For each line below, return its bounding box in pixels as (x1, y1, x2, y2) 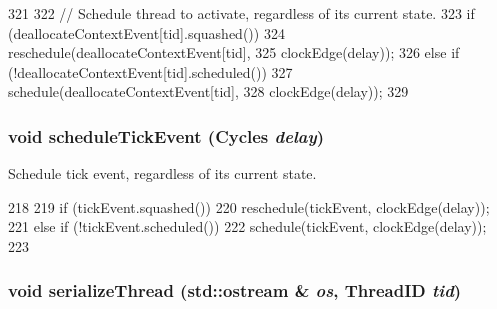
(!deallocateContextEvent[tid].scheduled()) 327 (8, 61, 293, 82)
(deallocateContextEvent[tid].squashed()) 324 (8, 22, 285, 43)
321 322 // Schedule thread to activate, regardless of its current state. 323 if (8, 3, 475, 23)
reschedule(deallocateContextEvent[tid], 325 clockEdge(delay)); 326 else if (8, 42, 460, 63)
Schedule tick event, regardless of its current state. (8, 163, 317, 184)
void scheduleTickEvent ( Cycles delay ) (8, 123, 324, 148)
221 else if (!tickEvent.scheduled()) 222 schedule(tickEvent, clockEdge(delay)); (8, 216, 487, 237)
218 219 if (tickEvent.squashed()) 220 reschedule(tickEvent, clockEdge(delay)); (8, 196, 490, 217)
